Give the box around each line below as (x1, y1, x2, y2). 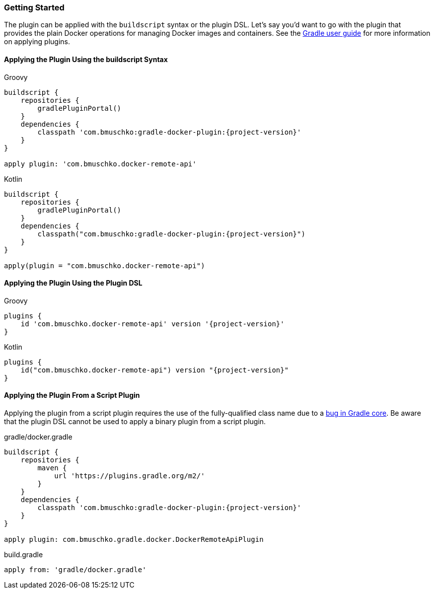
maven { (37, 464, 67, 472)
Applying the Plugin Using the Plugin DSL (4, 279, 143, 288)
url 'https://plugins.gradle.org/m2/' (54, 472, 205, 480)
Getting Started (4, 2, 65, 12)
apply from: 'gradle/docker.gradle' (4, 566, 146, 574)
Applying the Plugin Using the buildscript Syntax (4, 55, 168, 64)
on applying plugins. (4, 37, 71, 46)
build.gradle (4, 550, 43, 559)
